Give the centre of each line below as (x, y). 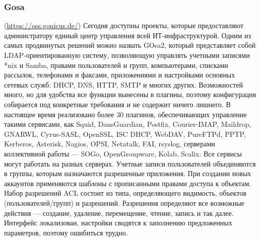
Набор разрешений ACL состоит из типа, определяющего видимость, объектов (125, 193)
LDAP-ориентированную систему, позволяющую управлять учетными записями (127, 55)
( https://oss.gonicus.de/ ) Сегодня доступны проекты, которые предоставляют (124, 25)
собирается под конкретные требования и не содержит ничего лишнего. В (117, 104)
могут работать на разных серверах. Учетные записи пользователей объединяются (130, 163)
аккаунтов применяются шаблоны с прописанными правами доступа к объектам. (128, 183)
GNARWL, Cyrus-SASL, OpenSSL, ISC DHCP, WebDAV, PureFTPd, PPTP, (125, 134)
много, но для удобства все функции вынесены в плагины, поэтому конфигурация (130, 94)
